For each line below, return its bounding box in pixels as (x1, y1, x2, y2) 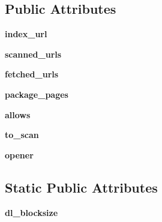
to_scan (5, 128, 39, 141)
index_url (5, 28, 47, 40)
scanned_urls (5, 47, 62, 60)
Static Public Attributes (5, 178, 158, 196)
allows (5, 108, 31, 121)
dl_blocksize (5, 206, 58, 218)
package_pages (5, 88, 68, 100)
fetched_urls (5, 68, 59, 80)
